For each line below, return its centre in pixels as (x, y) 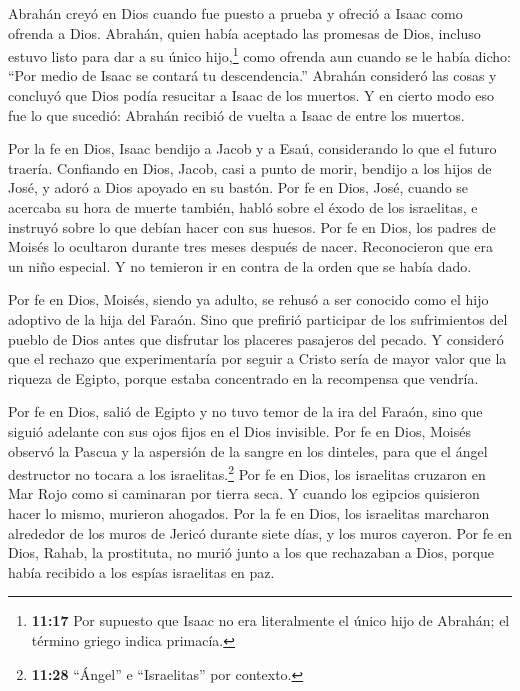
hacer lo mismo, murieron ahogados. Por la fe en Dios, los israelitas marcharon (249, 512)
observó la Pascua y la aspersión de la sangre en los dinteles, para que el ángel (248, 450)
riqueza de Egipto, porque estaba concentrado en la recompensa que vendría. (243, 377)
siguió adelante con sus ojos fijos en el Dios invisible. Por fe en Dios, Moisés (239, 430)
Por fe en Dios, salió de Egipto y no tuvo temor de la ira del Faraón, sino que (245, 411)
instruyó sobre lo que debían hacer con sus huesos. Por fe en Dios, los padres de (252, 226)
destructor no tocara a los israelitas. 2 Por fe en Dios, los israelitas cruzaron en (247, 472)
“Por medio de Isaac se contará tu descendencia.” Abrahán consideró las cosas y (252, 75)
